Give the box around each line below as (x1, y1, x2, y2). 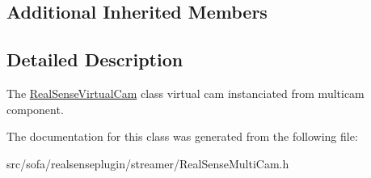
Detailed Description (6, 47, 183, 72)
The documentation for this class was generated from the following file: (6, 128, 358, 145)
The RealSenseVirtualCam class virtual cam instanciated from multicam (6, 84, 365, 101)
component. (6, 100, 64, 117)
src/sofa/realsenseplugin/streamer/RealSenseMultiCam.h (6, 155, 289, 172)
